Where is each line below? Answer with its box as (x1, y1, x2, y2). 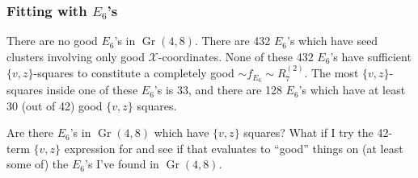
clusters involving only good (6, 48, 145, 64)
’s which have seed (287, 32, 378, 49)
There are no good (6, 32, 98, 49)
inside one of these (46, 81, 138, 98)
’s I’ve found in (84, 155, 159, 172)
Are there (6, 124, 54, 141)
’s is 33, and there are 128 (154, 81, 282, 98)
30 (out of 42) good (6, 97, 103, 114)
